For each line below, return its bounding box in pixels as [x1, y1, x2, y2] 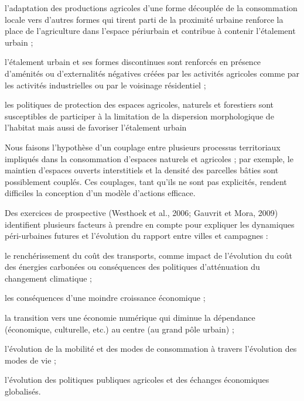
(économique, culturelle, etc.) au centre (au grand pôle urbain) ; [5, 323, 234, 335]
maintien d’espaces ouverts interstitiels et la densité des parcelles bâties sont [5, 164, 279, 176]
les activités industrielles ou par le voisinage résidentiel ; [5, 78, 206, 91]
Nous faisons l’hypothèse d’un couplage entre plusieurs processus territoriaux [5, 140, 281, 153]
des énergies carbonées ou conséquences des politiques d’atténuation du [5, 261, 260, 273]
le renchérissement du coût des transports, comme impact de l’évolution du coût [5, 249, 292, 261]
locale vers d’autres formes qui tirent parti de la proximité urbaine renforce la [5, 13, 283, 25]
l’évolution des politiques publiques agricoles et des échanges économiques [5, 373, 269, 386]
